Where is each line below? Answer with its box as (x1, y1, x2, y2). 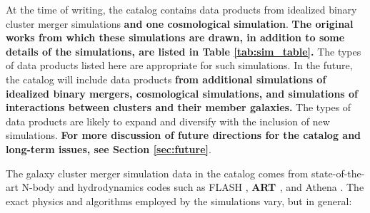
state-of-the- (311, 165, 365, 180)
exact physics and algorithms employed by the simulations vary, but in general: (6, 193, 352, 208)
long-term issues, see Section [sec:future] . (6, 141, 211, 156)
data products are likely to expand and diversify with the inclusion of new (6, 113, 330, 128)
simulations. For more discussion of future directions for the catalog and (6, 128, 361, 142)
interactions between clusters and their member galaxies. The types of (6, 100, 351, 115)
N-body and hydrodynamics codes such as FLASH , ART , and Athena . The (21, 180, 364, 194)
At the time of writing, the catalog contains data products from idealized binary (6, 2, 357, 16)
